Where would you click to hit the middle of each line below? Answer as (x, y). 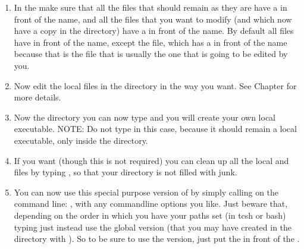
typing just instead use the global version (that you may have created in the (153, 227)
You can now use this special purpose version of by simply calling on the (146, 192)
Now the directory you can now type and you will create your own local (145, 117)
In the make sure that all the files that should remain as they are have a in (151, 7)
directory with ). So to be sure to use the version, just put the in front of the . (157, 239)
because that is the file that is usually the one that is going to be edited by (151, 54)
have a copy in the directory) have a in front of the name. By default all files (154, 31)
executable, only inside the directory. (81, 140)
